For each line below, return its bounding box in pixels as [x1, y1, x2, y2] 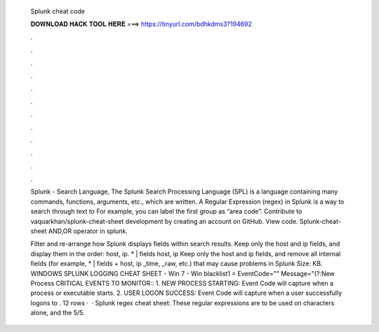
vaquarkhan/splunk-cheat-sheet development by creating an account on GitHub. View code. [30, 217, 298, 225]
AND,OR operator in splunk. [48, 227, 128, 235]
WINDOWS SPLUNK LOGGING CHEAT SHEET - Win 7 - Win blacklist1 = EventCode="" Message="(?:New [30, 269, 335, 277]
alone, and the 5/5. [30, 309, 85, 317]
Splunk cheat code [30, 7, 86, 15]
